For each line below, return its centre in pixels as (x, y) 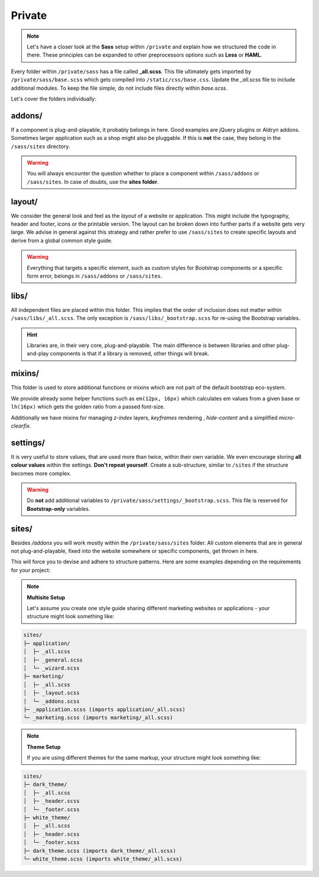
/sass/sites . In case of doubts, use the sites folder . (93, 182)
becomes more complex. (41, 473)
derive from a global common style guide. (62, 240)
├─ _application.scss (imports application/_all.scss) (104, 709)
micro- (287, 418)
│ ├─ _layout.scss (51, 693)
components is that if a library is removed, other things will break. (130, 354)
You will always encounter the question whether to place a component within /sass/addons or (143, 174)
